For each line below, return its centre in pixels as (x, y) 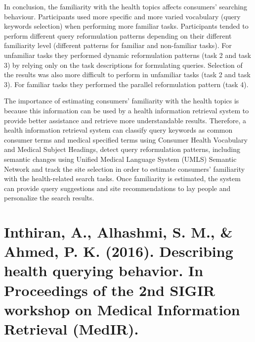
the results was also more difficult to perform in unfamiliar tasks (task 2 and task (127, 74)
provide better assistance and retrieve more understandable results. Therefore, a (125, 120)
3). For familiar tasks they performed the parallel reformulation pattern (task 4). (126, 84)
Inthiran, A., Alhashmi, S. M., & (118, 232)
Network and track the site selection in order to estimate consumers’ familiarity (125, 169)
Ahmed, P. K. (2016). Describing (119, 251)
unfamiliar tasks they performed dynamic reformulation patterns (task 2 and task (127, 55)
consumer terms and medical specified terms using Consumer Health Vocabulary (126, 139)
